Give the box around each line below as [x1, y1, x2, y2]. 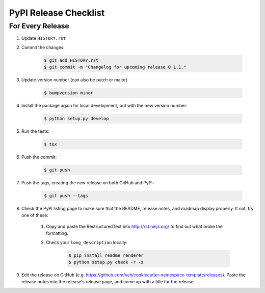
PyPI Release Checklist [9, 7, 105, 18]
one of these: [21, 212, 49, 218]
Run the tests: [21, 128, 50, 134]
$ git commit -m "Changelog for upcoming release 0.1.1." [44, 64, 186, 70]
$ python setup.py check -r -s [68, 259, 144, 265]
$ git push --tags [44, 193, 88, 198]
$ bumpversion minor [44, 90, 93, 96]
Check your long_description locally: [46, 239, 128, 245]
